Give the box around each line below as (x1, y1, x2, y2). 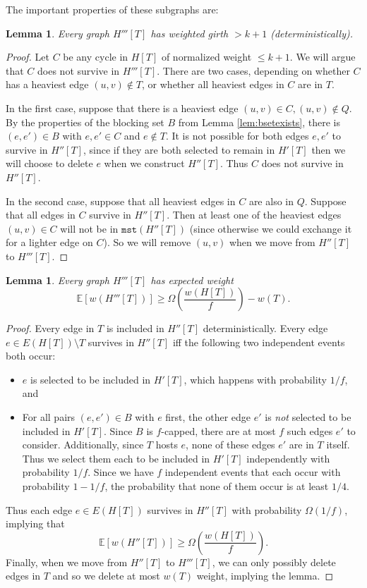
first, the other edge (165, 410, 251, 424)
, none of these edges (186, 437, 275, 452)
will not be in (60, 221, 119, 235)
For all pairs (22, 410, 76, 424)
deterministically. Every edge (203, 321, 328, 336)
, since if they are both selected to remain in (83, 142, 275, 157)
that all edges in (6, 207, 76, 222)
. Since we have (88, 465, 154, 479)
